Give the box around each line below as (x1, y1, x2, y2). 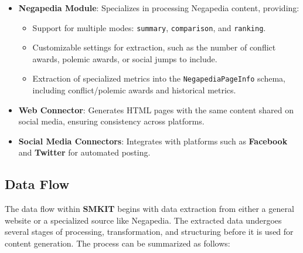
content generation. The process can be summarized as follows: (5, 237, 230, 249)
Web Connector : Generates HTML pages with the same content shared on (18, 103, 294, 116)
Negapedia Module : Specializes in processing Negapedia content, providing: (18, 2, 299, 14)
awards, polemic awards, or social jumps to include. (32, 52, 217, 65)
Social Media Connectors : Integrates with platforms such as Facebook (18, 134, 288, 147)
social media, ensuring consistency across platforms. (18, 115, 205, 127)
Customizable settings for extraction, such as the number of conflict (32, 41, 276, 53)
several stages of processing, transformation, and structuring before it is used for (5, 225, 294, 238)
